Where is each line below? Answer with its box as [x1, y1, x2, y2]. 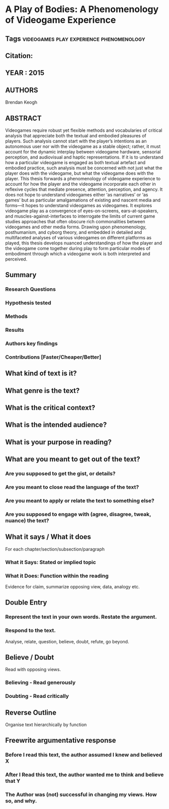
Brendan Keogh [5, 99, 38, 106]
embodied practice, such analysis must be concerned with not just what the [5, 165, 162, 171]
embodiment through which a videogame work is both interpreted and [5, 250, 150, 257]
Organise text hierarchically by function [5, 722, 87, 728]
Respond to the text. [5, 627, 56, 634]
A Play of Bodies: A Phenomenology [5, 4, 159, 15]
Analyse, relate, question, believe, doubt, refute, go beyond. [5, 638, 129, 644]
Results [5, 327, 24, 334]
